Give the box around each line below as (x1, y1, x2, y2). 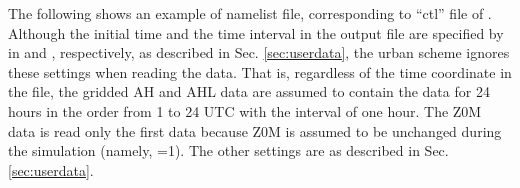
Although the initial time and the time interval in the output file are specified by (8, 22, 504, 43)
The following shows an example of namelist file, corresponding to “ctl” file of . (8, 3, 492, 23)
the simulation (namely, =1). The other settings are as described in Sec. (8, 140, 449, 161)
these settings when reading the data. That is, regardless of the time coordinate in (8, 61, 512, 82)
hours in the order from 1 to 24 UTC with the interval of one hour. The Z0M (8, 100, 482, 121)
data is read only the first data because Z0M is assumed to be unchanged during (8, 120, 502, 141)
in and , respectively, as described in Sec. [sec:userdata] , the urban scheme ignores (8, 42, 510, 63)
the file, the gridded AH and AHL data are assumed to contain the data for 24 (8, 81, 490, 102)
